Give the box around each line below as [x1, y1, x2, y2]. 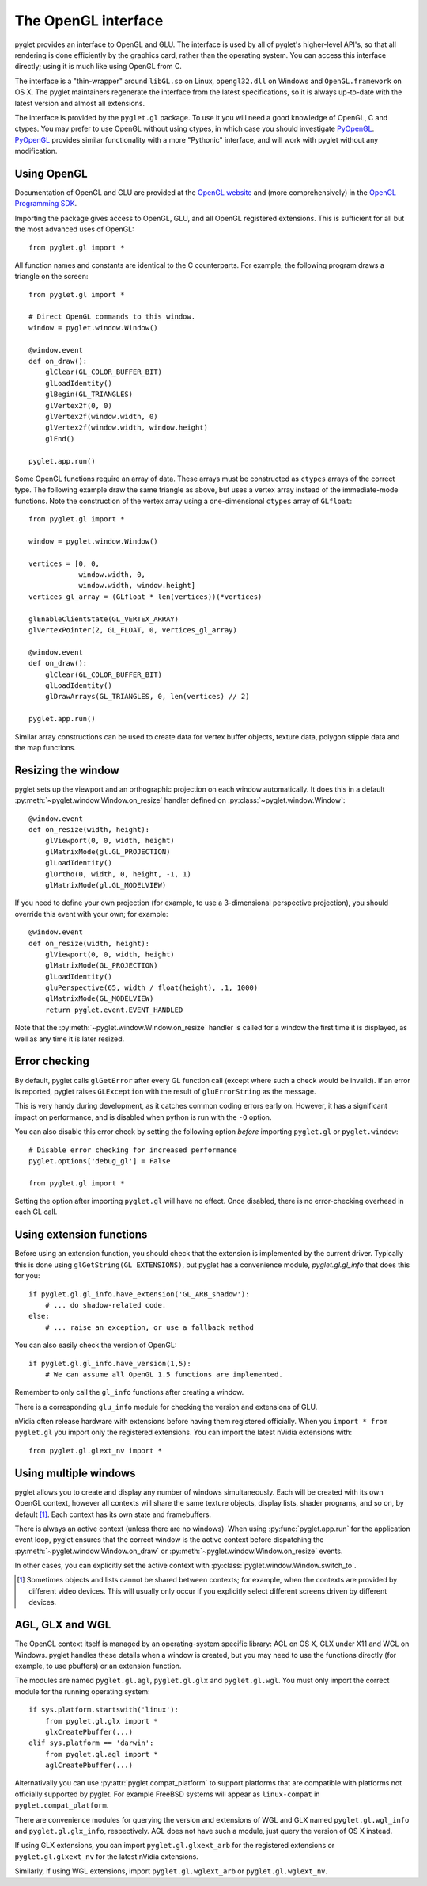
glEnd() [44, 434, 75, 443]
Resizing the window [14, 763, 120, 777]
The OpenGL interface [14, 12, 164, 29]
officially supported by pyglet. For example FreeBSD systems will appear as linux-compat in [14, 1789, 320, 1799]
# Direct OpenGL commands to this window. [28, 312, 196, 321]
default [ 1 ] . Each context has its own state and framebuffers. [14, 1510, 212, 1519]
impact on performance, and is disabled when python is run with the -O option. [14, 1112, 272, 1121]
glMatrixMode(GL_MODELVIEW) [44, 995, 154, 1003]
